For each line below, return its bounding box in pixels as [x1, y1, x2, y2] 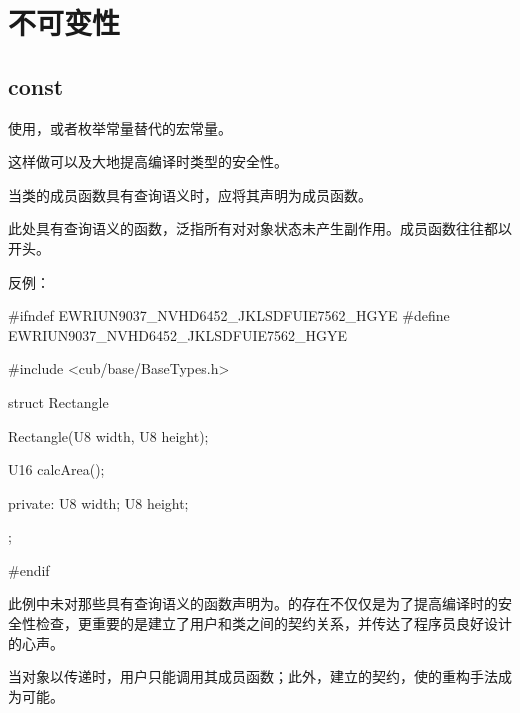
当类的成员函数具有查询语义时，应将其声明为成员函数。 [8, 184, 372, 205]
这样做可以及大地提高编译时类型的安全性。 [8, 151, 288, 172]
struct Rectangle [8, 391, 109, 412]
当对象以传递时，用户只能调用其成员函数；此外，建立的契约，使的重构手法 [8, 666, 498, 687]
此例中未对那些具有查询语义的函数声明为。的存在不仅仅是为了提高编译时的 [8, 593, 498, 614]
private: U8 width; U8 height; [8, 492, 189, 513]
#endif [8, 559, 50, 580]
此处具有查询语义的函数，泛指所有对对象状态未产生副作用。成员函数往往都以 [8, 218, 512, 239]
